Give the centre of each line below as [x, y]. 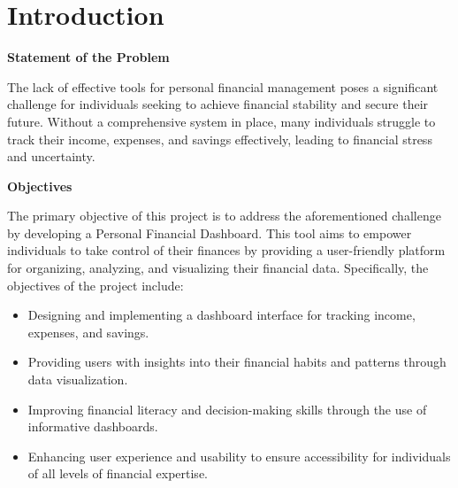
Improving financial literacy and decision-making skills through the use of [227, 409]
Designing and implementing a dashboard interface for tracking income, [221, 315]
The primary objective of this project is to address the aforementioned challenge [224, 216]
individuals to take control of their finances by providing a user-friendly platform [226, 250]
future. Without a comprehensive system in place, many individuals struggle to [221, 121]
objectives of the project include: [95, 285]
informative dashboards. [93, 426]
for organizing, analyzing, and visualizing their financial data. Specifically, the [218, 268]
